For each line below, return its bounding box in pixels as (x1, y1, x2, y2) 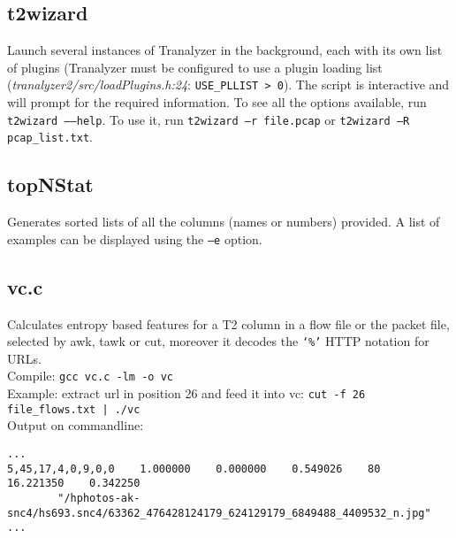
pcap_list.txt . (7, 127, 93, 146)
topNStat (7, 171, 94, 198)
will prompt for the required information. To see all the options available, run (7, 93, 427, 111)
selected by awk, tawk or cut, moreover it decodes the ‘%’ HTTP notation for (7, 332, 429, 350)
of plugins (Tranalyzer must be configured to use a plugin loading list (7, 58, 383, 76)
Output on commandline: (7, 416, 144, 434)
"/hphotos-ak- (57, 491, 141, 504)
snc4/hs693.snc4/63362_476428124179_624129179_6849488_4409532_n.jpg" (7, 506, 431, 519)
